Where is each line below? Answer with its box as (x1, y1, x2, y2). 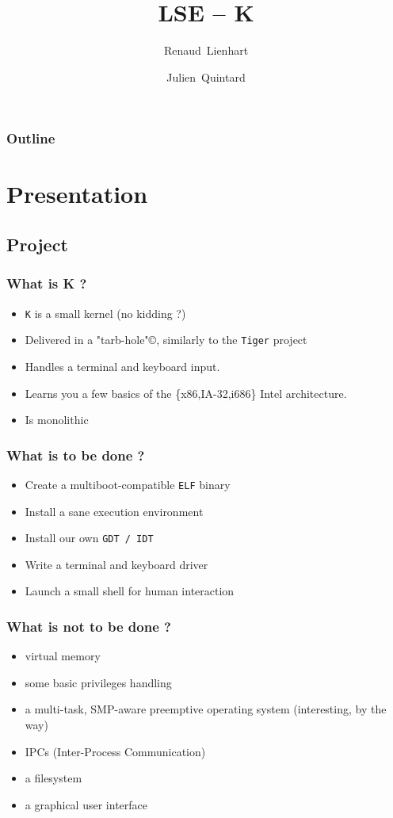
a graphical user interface (25, 796, 147, 812)
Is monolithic (25, 411, 89, 428)
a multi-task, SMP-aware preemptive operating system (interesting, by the (25, 701, 387, 717)
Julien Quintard (166, 68, 246, 85)
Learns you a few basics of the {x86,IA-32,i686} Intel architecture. (25, 384, 347, 401)
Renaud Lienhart (163, 42, 249, 59)
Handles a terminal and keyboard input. (25, 357, 220, 374)
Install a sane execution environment (25, 503, 204, 519)
